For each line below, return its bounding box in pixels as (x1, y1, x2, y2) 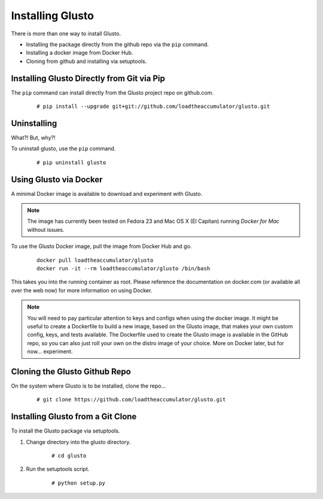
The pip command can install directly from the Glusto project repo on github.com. (11, 89, 214, 96)
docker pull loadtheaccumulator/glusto (36, 256, 154, 264)
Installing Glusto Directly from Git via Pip (11, 73, 166, 83)
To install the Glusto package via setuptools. (11, 427, 120, 434)
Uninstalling (11, 118, 57, 128)
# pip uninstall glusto (36, 159, 106, 166)
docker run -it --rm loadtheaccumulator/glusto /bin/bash (36, 265, 211, 272)
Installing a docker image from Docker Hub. (26, 49, 133, 56)
